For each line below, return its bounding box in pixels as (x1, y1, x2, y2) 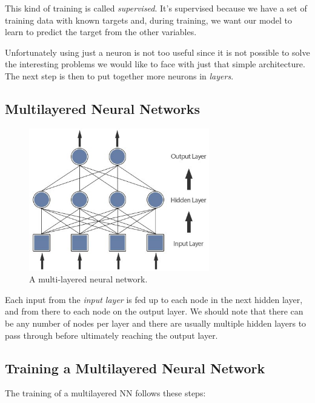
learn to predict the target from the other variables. (5, 25, 197, 38)
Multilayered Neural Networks (5, 99, 201, 118)
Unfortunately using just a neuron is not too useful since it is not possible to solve (5, 45, 310, 58)
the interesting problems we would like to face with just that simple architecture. (5, 58, 305, 70)
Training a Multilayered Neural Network (5, 358, 265, 377)
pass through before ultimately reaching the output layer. (5, 328, 218, 341)
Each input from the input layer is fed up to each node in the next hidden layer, (5, 293, 303, 305)
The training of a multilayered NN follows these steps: (5, 387, 206, 399)
